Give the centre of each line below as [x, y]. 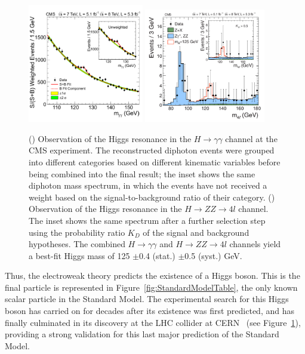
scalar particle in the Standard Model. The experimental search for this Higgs [147, 299]
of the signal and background [196, 232]
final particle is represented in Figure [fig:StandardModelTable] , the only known [151, 287]
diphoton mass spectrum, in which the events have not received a [148, 185]
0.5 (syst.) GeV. [213, 255]
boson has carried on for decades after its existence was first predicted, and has [150, 311]
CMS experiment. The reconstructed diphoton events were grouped [152, 150]
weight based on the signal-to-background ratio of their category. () [152, 197]
